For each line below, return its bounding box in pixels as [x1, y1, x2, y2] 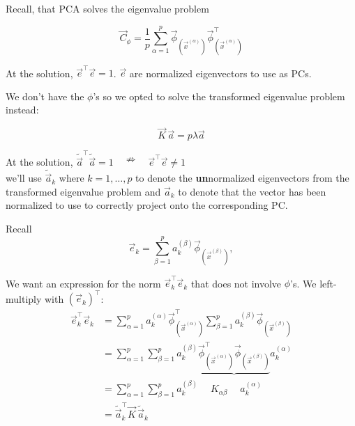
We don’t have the [6, 88, 84, 103]
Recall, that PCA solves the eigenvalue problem [6, 1, 209, 15]
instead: [6, 102, 39, 117]
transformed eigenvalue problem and [6, 184, 161, 198]
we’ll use [6, 171, 42, 185]
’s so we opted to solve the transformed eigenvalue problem [93, 88, 345, 103]
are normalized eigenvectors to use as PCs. [129, 65, 312, 80]
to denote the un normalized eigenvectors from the [135, 171, 349, 185]
